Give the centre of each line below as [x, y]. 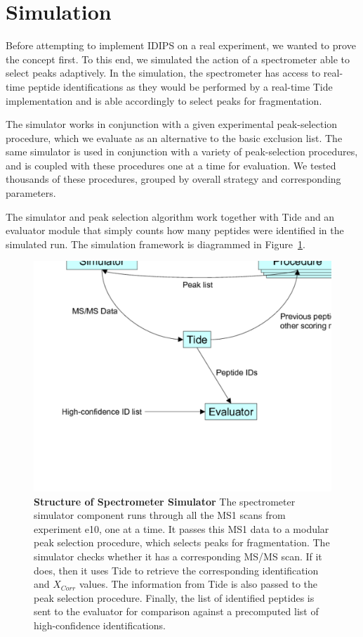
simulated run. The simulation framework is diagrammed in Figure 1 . [156, 244]
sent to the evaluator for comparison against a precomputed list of [176, 611]
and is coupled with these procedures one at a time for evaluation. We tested [171, 165]
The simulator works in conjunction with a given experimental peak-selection [172, 124]
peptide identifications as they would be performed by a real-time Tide [180, 86]
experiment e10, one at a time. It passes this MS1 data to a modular [181, 528]
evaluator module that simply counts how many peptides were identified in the [175, 230]
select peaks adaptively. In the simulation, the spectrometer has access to [163, 73]
